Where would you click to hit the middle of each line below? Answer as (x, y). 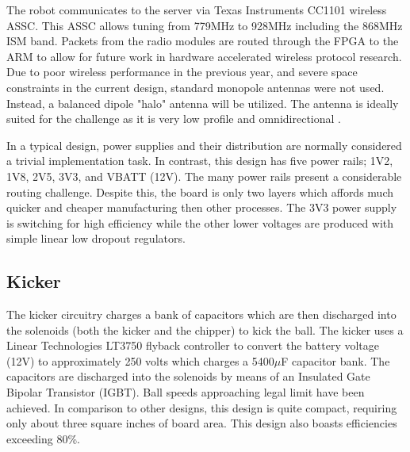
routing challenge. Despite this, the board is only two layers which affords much (200, 192)
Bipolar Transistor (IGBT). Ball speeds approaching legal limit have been (186, 392)
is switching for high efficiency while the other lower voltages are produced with (200, 222)
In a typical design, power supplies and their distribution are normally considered (204, 145)
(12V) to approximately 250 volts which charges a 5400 (140, 360)
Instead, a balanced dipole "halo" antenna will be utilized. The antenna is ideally (203, 103)
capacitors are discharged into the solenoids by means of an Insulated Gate (188, 376)
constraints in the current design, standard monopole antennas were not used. (195, 87)
